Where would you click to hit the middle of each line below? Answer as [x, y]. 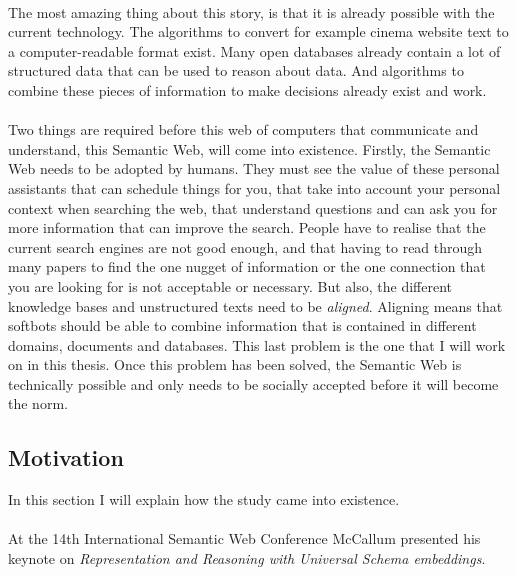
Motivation [66, 457]
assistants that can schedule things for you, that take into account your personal [254, 187]
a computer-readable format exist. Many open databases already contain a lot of [254, 50]
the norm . [38, 403]
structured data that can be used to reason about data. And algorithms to [236, 70]
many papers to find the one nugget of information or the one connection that [247, 266]
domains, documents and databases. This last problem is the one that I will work [257, 344]
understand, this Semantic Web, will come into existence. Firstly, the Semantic [249, 148]
